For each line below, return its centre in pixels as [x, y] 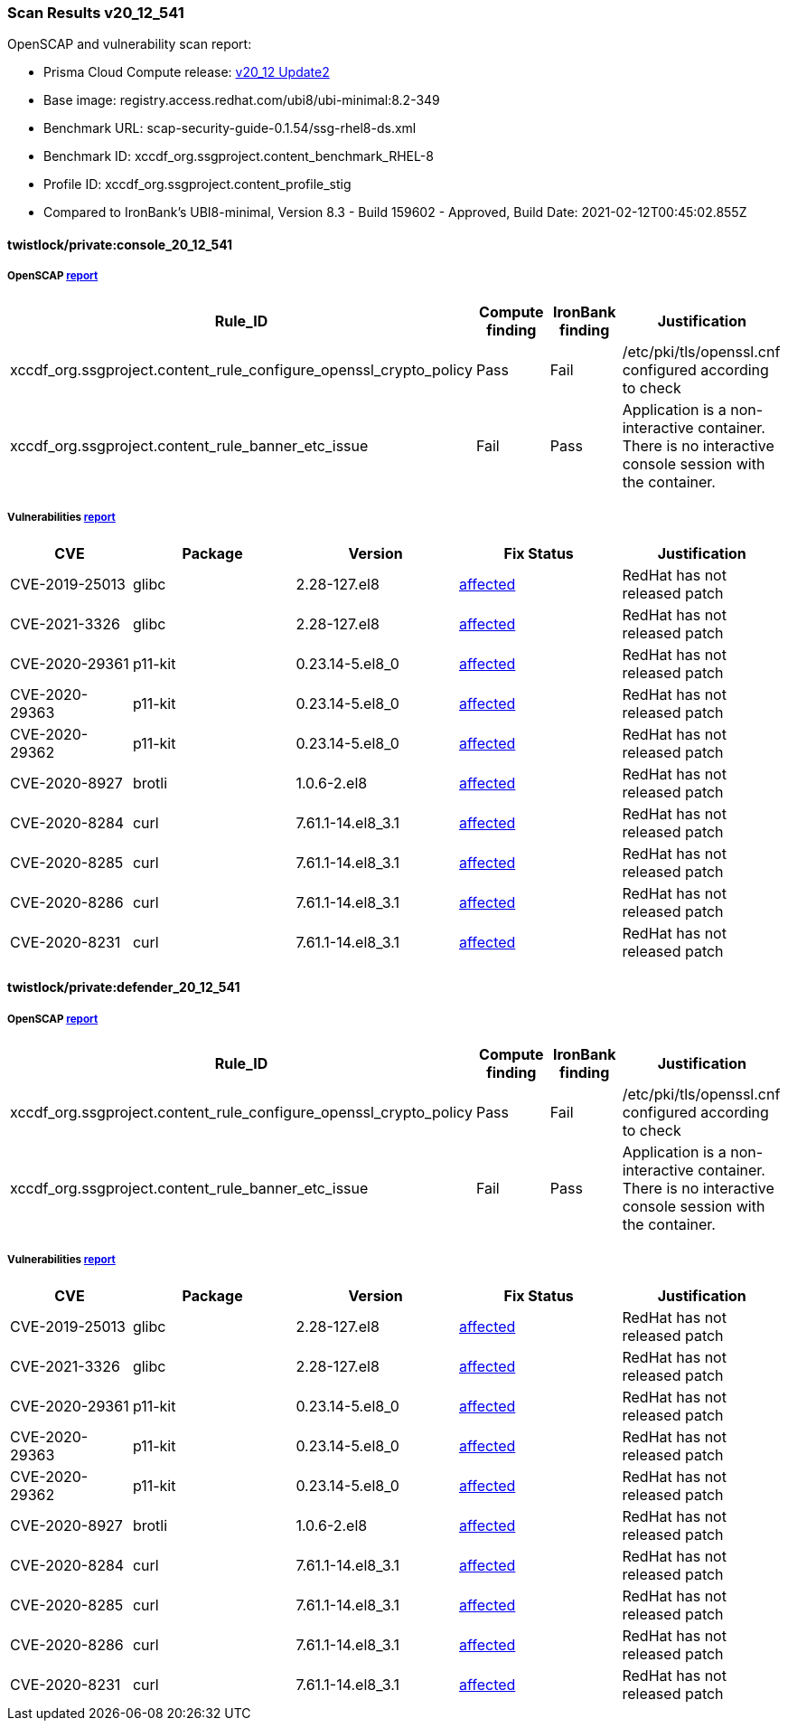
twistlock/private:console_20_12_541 [120, 244]
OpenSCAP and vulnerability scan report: [130, 44]
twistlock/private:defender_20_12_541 [124, 987]
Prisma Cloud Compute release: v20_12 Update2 [187, 72]
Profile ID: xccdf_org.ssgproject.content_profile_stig [197, 184]
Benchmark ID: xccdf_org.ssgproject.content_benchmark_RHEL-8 [239, 156]
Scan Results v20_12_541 [96, 13]
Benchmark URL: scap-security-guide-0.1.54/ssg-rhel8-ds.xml [230, 128]
